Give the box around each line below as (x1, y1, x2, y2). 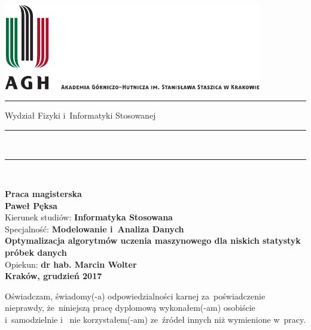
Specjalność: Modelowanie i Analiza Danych (5, 222, 184, 235)
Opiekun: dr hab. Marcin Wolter (5, 258, 137, 270)
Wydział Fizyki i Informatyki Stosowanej (5, 109, 156, 122)
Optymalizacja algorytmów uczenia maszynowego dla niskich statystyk (5, 234, 301, 247)
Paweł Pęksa (5, 199, 57, 211)
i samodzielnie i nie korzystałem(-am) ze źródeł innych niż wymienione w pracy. (5, 313, 306, 326)
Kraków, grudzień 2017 (5, 270, 102, 282)
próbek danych (5, 246, 67, 259)
